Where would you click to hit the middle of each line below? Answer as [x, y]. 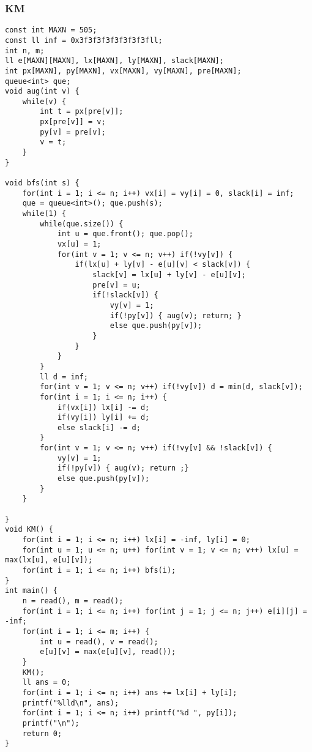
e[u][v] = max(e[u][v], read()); [108, 652]
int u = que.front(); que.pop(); [125, 234]
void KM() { [29, 530]
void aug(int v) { [42, 91]
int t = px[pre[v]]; [82, 112]
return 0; [42, 733]
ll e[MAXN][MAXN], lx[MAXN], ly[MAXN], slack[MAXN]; [114, 61]
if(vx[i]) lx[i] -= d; [103, 407]
